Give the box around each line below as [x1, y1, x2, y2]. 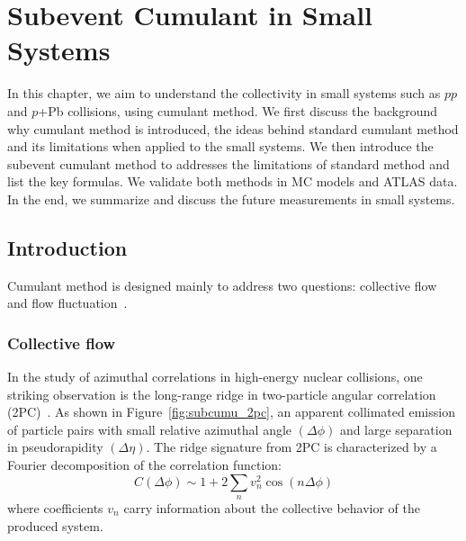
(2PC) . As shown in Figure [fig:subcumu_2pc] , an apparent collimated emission [7, 402, 455, 421]
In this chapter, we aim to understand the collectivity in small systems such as [7, 84, 441, 103]
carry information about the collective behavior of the [123, 499, 421, 518]
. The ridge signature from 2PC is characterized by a [146, 437, 437, 456]
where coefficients [7, 499, 103, 518]
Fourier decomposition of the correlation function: [7, 455, 282, 474]
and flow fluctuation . [7, 293, 128, 312]
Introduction [7, 233, 128, 261]
